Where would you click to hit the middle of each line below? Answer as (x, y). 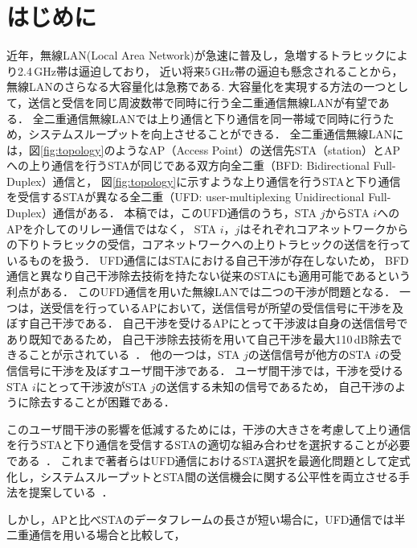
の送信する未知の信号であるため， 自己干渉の (275, 386)
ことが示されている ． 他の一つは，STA (134, 354)
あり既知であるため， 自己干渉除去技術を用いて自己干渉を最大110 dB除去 (199, 338)
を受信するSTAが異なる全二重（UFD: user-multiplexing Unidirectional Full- (199, 197)
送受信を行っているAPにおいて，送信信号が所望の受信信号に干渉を (216, 307)
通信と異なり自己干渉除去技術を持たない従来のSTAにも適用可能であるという (209, 276)
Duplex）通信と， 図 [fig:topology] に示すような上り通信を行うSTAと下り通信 (204, 181)
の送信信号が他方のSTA (309, 354)
